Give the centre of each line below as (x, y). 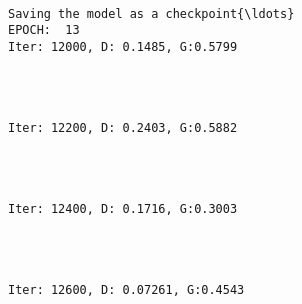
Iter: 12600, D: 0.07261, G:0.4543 (126, 289)
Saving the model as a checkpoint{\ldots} (151, 13)
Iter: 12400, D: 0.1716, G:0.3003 (123, 208)
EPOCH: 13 (44, 30)
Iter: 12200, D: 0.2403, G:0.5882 (123, 127)
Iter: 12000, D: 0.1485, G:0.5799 (123, 46)
